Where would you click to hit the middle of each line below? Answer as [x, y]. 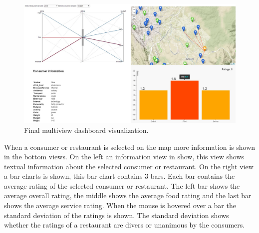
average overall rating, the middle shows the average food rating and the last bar [128, 195]
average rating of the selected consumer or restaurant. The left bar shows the [122, 185]
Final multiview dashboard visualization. [86, 130]
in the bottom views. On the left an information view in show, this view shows [124, 157]
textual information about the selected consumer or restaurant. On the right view [129, 166]
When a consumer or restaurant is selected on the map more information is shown [130, 147]
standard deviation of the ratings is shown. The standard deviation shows [117, 215]
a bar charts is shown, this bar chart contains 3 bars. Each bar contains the [120, 176]
